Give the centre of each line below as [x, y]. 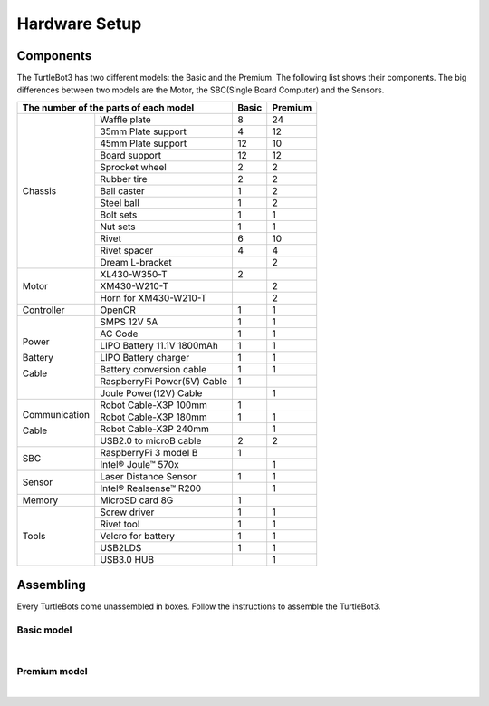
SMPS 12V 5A [129, 322]
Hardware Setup [79, 24]
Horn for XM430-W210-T [153, 297]
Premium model [52, 672]
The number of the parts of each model [108, 107]
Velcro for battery [138, 536]
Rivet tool [120, 524]
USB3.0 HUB [127, 559]
